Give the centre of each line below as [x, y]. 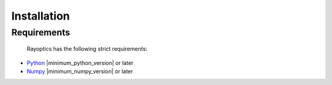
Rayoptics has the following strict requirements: [87, 49]
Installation [41, 16]
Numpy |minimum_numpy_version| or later [80, 71]
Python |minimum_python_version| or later [80, 63]
